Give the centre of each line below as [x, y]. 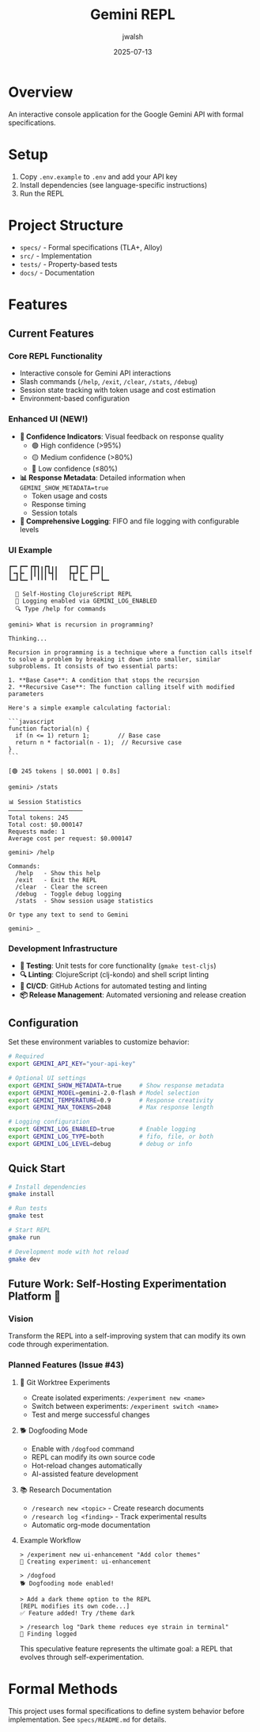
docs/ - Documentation [57, 272]
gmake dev [24, 1259]
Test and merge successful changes [90, 1414]
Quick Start [37, 1169]
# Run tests [28, 1209]
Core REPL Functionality [55, 356]
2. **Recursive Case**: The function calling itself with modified [122, 687]
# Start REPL [30, 1230]
